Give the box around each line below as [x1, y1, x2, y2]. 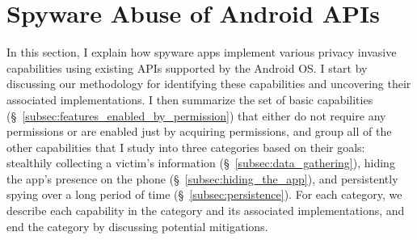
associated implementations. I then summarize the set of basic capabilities [6, 91, 373, 107]
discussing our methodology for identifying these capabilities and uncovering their [6, 75, 411, 92]
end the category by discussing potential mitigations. [6, 217, 268, 234]
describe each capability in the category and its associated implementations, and [6, 202, 405, 219]
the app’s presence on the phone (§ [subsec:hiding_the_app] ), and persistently [6, 170, 398, 187]
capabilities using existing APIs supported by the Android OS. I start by [6, 59, 368, 76]
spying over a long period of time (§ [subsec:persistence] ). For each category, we [6, 186, 402, 203]
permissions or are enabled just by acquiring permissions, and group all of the [6, 123, 392, 140]
